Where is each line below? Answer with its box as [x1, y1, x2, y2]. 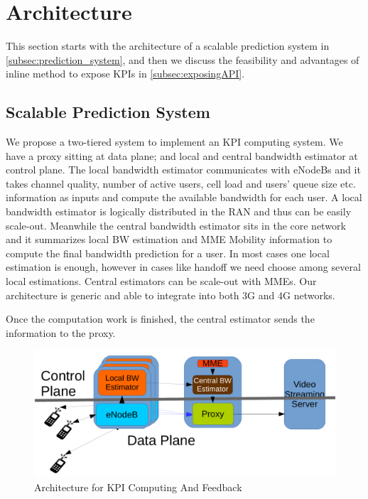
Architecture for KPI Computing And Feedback [34, 479, 242, 494]
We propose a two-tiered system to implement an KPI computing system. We [6, 134, 343, 149]
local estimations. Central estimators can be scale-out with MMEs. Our [6, 274, 317, 289]
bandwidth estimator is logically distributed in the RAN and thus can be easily [6, 204, 352, 219]
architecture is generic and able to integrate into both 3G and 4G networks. [6, 287, 335, 302]
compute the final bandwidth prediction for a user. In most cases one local [6, 245, 330, 260]
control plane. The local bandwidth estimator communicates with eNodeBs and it [6, 162, 361, 177]
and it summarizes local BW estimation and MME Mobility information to [6, 232, 332, 247]
